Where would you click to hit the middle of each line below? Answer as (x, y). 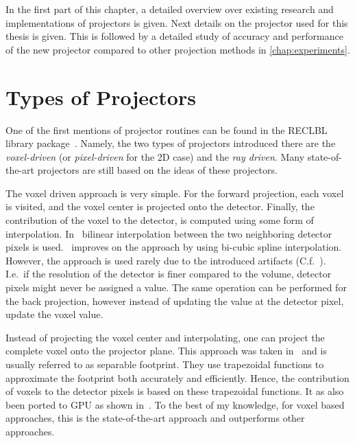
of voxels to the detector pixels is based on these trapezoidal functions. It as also (175, 391)
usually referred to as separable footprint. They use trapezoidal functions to (165, 364)
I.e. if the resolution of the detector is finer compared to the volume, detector (169, 274)
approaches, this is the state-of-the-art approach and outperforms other (155, 418)
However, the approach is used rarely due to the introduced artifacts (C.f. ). (166, 260)
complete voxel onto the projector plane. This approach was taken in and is (166, 351)
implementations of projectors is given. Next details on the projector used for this (177, 22)
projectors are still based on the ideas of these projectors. (157, 170)
